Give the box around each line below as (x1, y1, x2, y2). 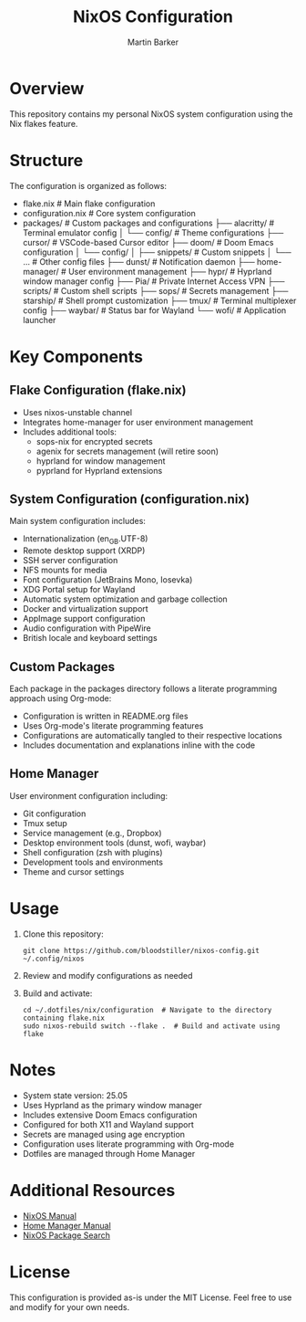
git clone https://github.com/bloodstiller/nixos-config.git (22, 946, 260, 955)
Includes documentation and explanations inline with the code (22, 740, 256, 750)
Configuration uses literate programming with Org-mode (22, 1138, 235, 1149)
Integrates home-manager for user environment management (22, 416, 253, 427)
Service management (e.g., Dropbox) (22, 827, 162, 838)
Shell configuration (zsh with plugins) (22, 846, 163, 857)
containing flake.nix (22, 1013, 105, 1023)
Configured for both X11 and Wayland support (22, 1118, 194, 1129)
